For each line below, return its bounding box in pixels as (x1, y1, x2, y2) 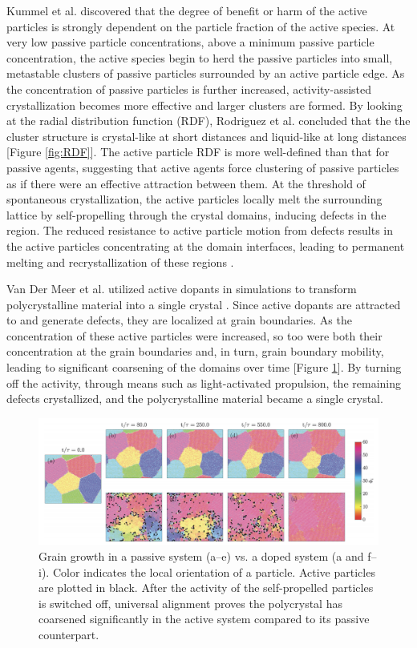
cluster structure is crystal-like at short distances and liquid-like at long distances (6, 127, 407, 144)
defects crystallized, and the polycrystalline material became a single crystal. (6, 390, 383, 407)
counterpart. (38, 626, 99, 642)
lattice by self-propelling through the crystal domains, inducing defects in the (6, 206, 387, 223)
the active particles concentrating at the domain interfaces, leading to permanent (6, 237, 405, 254)
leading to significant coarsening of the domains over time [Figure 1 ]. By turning (6, 359, 402, 376)
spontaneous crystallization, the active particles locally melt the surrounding (6, 191, 383, 207)
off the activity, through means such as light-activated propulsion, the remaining (6, 374, 401, 391)
